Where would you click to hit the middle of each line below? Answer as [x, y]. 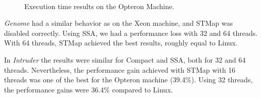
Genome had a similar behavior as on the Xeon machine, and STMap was [119, 23]
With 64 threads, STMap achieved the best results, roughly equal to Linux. [121, 43]
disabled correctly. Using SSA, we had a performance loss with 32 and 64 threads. [131, 33]
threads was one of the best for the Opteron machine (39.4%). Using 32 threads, [128, 80]
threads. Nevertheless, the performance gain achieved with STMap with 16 [120, 69]
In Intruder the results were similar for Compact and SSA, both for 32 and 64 [125, 59]
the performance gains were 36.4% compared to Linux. [89, 89]
